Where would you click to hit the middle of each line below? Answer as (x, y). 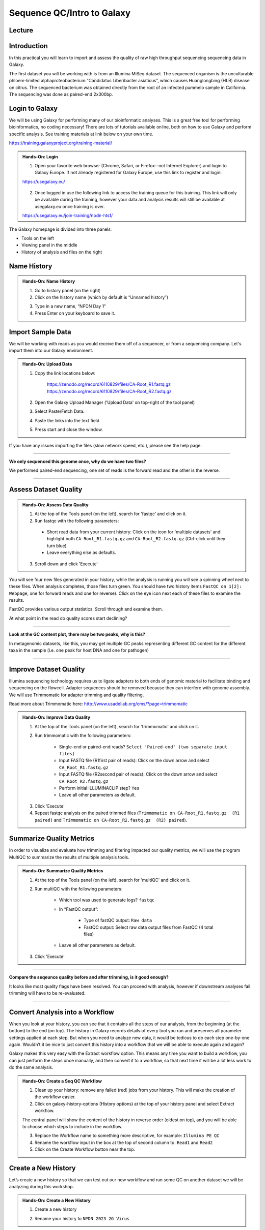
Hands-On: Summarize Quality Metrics (63, 871)
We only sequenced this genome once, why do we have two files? (78, 461)
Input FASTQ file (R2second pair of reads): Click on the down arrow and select (138, 774)
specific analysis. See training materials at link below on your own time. (81, 134)
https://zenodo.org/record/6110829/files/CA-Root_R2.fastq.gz (109, 391)
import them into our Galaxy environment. (51, 351)
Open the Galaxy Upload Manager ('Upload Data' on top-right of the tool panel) (115, 402)
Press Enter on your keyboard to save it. (75, 313)
